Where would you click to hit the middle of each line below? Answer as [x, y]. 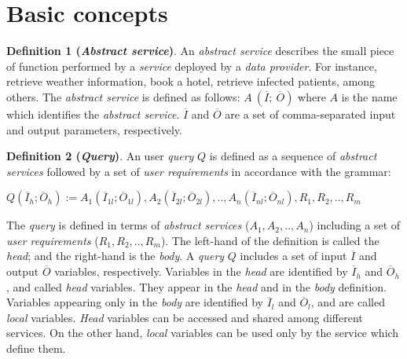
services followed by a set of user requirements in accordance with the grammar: [199, 171]
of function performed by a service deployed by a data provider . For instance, [192, 66]
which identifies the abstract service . [93, 114]
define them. [36, 348]
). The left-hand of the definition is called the [270, 240]
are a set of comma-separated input [310, 114]
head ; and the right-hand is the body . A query [115, 256]
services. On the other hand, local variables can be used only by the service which [203, 333]
